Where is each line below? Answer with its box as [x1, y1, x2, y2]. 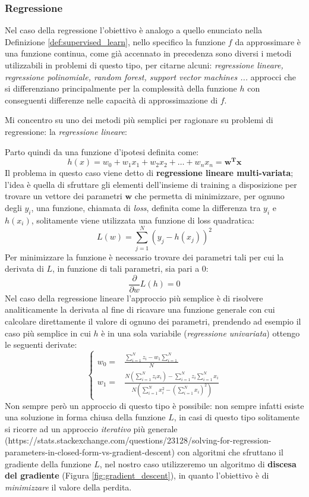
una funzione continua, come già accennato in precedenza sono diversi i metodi [5, 47, 292, 59]
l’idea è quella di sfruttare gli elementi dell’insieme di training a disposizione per [5, 178, 297, 190]
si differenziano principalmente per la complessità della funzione [5, 82, 237, 95]
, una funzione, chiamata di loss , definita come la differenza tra [31, 202, 261, 214]
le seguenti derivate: [5, 338, 77, 351]
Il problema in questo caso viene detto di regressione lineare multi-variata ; [5, 166, 294, 179]
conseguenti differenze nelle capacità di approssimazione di [5, 93, 218, 106]
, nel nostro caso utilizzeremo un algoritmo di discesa [99, 457, 297, 470]
